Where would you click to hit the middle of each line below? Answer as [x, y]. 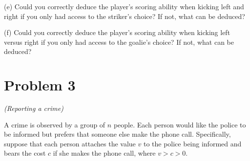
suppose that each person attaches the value [70, 143]
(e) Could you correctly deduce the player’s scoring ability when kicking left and [124, 6]
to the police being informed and [192, 143]
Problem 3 [40, 85]
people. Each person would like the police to [180, 124]
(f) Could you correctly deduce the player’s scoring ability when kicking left [117, 32]
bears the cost [25, 153]
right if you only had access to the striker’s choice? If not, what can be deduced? [125, 16]
